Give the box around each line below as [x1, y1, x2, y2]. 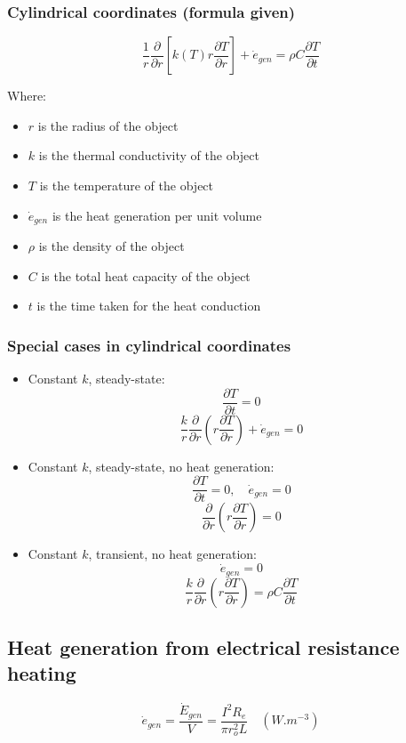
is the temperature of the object [39, 176, 214, 194]
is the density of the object [38, 237, 185, 255]
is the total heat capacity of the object [41, 266, 251, 285]
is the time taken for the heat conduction [36, 296, 261, 315]
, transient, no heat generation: [88, 545, 258, 563]
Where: [7, 86, 46, 105]
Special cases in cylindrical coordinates [7, 334, 291, 356]
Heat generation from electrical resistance [7, 634, 400, 661]
